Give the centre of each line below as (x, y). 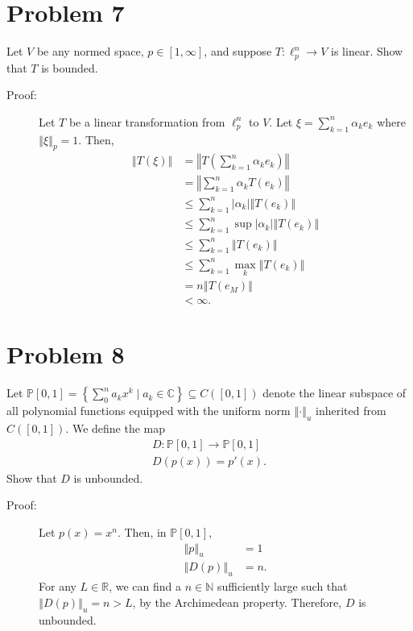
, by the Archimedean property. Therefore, (237, 602)
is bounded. (70, 67)
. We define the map (116, 428)
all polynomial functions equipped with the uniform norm (149, 411)
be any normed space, (90, 51)
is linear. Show (367, 51)
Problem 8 (66, 354)
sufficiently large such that (282, 586)
